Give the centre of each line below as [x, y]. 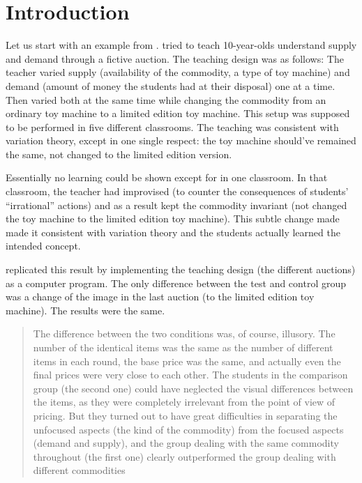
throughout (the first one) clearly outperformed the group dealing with [184, 456]
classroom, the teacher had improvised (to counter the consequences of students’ [177, 191]
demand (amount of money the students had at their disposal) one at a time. [171, 85]
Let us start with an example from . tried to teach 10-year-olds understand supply [181, 45]
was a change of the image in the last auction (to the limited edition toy [160, 297]
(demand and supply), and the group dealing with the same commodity [186, 443]
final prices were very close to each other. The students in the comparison [190, 375]
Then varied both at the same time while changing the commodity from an [166, 99]
